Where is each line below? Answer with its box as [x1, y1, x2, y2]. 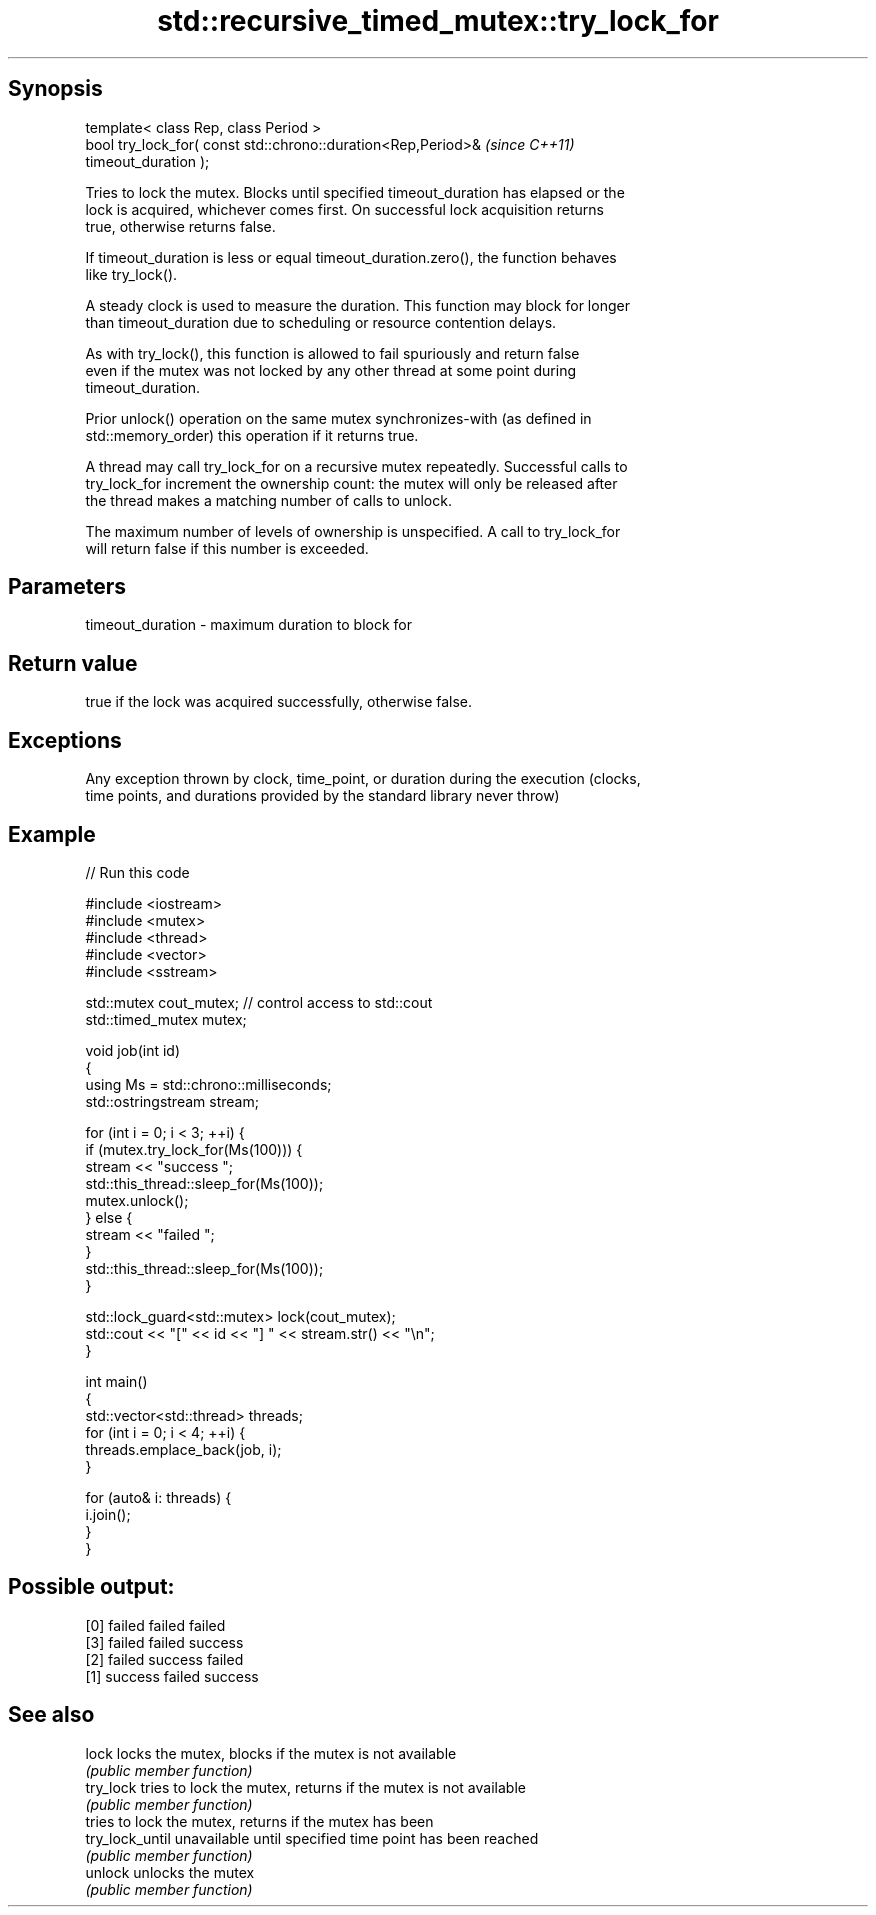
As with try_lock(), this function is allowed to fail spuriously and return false [85, 344, 580, 362]
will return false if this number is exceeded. [85, 539, 369, 557]
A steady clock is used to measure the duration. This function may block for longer [85, 296, 630, 314]
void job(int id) [85, 1041, 180, 1059]
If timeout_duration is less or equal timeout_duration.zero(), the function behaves [85, 248, 617, 266]
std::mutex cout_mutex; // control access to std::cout [85, 993, 433, 1011]
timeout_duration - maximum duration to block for [85, 616, 413, 634]
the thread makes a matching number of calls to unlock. [85, 491, 452, 509]
